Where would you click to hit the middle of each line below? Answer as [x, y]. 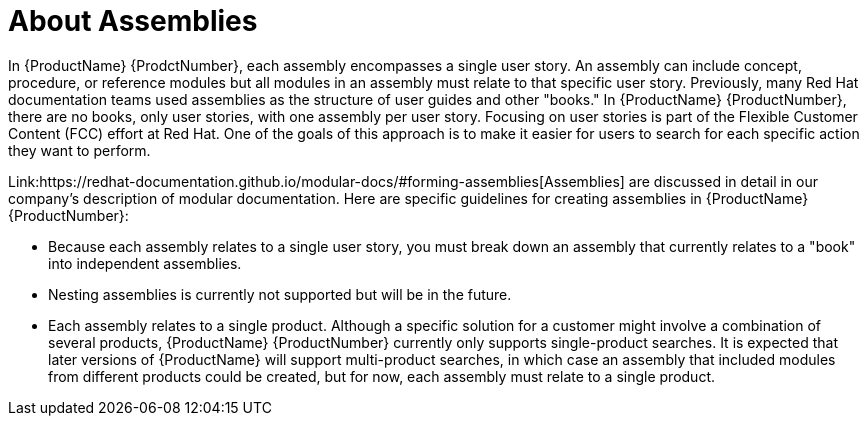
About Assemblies [133, 21]
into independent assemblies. [145, 263]
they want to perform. [79, 150]
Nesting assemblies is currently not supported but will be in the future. [280, 294]
